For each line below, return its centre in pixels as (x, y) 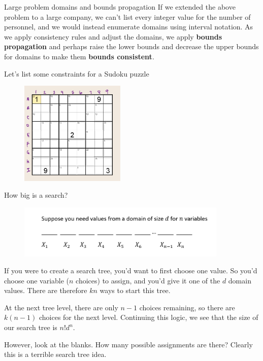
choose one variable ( (37, 280)
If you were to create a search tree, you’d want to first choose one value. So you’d (131, 270)
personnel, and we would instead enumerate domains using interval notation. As (129, 27)
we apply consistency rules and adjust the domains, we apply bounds (113, 36)
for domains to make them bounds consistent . (79, 56)
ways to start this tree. (135, 290)
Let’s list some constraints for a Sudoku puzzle (77, 73)
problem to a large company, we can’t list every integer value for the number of (127, 16)
